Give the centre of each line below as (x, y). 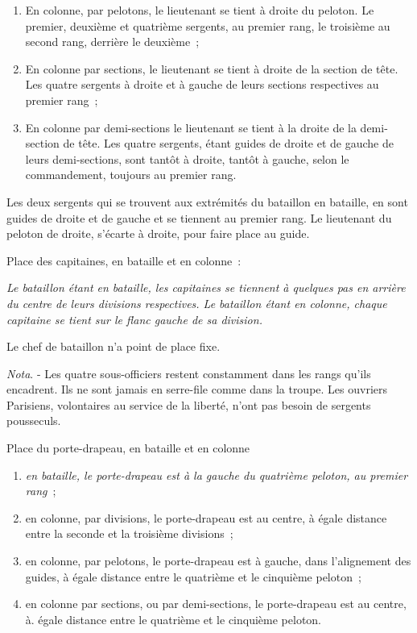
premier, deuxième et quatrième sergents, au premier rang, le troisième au (208, 25)
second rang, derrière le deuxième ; (112, 42)
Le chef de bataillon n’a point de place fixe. (114, 346)
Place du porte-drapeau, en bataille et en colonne (128, 448)
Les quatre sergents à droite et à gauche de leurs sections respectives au (202, 84)
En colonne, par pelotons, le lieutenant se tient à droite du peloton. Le (200, 10)
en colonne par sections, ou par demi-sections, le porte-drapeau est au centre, (216, 604)
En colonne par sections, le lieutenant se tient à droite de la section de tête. (212, 68)
